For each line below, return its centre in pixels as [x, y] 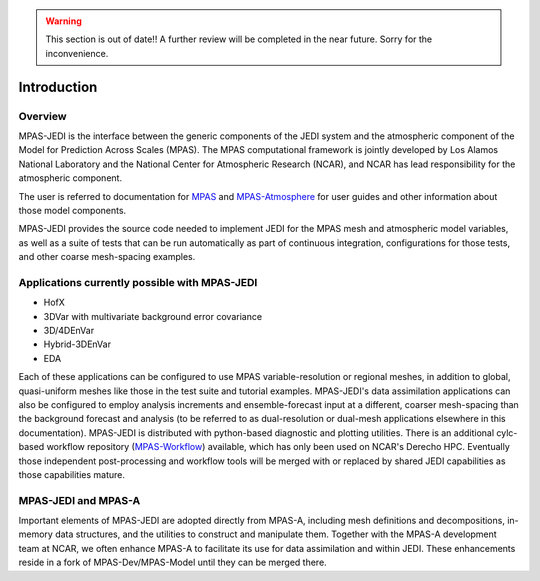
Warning [63, 21]
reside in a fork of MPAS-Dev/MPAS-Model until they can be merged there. [172, 562]
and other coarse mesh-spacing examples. [107, 257]
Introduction [58, 86]
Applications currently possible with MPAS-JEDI [138, 282]
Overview [42, 116]
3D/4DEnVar [69, 330]
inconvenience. [77, 53]
